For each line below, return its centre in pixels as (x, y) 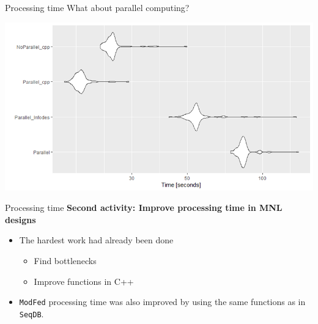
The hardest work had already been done (96, 240)
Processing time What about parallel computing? (97, 7)
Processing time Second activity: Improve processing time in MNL (144, 208)
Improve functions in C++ (84, 281)
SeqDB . (31, 313)
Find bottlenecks (65, 260)
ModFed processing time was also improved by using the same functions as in (162, 302)
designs (20, 219)
